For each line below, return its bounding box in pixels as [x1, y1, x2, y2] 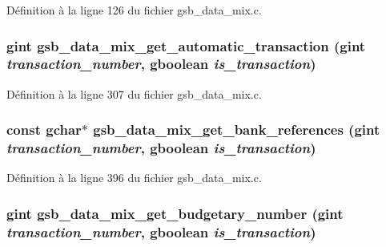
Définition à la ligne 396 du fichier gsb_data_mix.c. [6, 169, 262, 186]
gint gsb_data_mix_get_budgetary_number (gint [6, 203, 344, 223]
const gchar [6, 119, 82, 140]
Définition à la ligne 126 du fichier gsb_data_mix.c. [6, 2, 262, 18]
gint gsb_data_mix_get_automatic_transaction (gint [6, 35, 366, 55]
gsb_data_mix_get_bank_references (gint [93, 119, 380, 140]
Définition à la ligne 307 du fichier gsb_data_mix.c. [6, 85, 262, 102]
